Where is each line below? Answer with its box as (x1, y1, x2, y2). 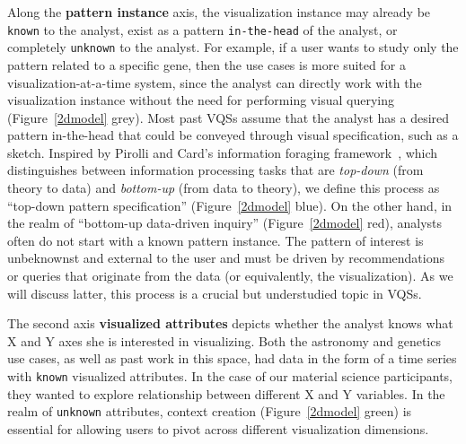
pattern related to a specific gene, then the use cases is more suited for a (7, 55, 406, 74)
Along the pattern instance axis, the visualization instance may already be (7, 3, 431, 21)
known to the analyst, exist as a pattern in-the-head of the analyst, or (7, 20, 398, 39)
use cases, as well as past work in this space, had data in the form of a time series (7, 349, 457, 368)
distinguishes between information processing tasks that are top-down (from (7, 161, 424, 179)
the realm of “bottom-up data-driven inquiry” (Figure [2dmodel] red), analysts (7, 213, 443, 232)
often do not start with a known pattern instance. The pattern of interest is (7, 231, 424, 249)
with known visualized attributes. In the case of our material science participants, (7, 367, 453, 385)
